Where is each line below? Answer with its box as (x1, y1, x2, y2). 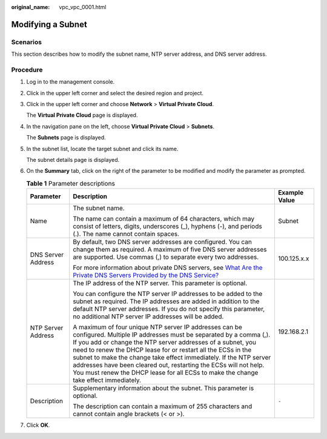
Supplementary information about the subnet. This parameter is (73, 384, 254, 392)
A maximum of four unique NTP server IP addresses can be (73, 323, 242, 332)
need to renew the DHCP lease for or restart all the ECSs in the (73, 346, 252, 354)
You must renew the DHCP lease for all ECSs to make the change (73, 369, 259, 377)
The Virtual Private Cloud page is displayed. (26, 112, 138, 119)
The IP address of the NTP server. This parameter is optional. (73, 279, 248, 287)
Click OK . (26, 421, 50, 429)
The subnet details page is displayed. (26, 156, 120, 164)
